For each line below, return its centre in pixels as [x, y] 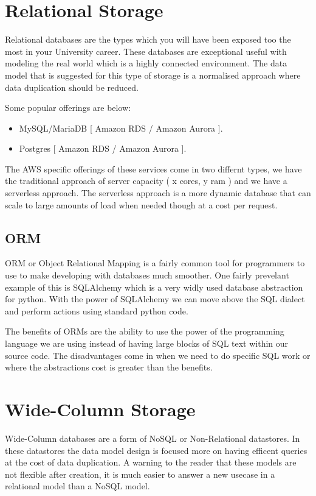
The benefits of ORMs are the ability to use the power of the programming [145, 331]
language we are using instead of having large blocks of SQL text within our [147, 343]
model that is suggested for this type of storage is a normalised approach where [153, 75]
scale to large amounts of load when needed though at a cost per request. [141, 204]
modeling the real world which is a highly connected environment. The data [146, 63]
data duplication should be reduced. [72, 87]
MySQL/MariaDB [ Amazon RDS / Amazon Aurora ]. [121, 128]
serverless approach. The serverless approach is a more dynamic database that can [158, 193]
